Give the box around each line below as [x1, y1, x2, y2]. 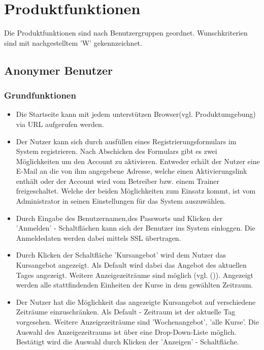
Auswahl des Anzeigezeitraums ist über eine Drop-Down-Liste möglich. [16, 326, 237, 337]
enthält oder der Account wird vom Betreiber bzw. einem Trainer [16, 175, 220, 186]
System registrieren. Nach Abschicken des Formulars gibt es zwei [16, 146, 217, 156]
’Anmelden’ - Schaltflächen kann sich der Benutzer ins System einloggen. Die [16, 222, 255, 233]
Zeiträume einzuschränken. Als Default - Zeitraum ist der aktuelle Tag [16, 306, 236, 317]
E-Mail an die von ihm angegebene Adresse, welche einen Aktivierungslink [16, 166, 247, 176]
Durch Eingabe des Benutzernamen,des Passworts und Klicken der [16, 212, 223, 223]
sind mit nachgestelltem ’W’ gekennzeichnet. [4, 37, 142, 48]
